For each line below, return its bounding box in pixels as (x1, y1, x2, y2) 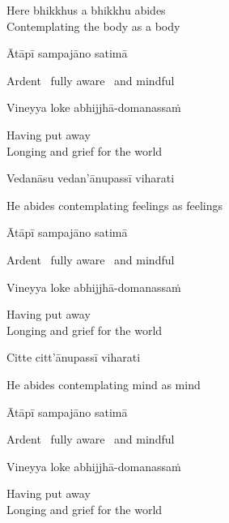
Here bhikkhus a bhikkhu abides (6, 2, 166, 18)
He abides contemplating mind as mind (6, 375, 201, 392)
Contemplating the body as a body (6, 17, 180, 34)
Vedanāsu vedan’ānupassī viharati (6, 169, 175, 186)
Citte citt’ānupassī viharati (6, 349, 141, 366)
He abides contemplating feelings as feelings (6, 196, 223, 213)
